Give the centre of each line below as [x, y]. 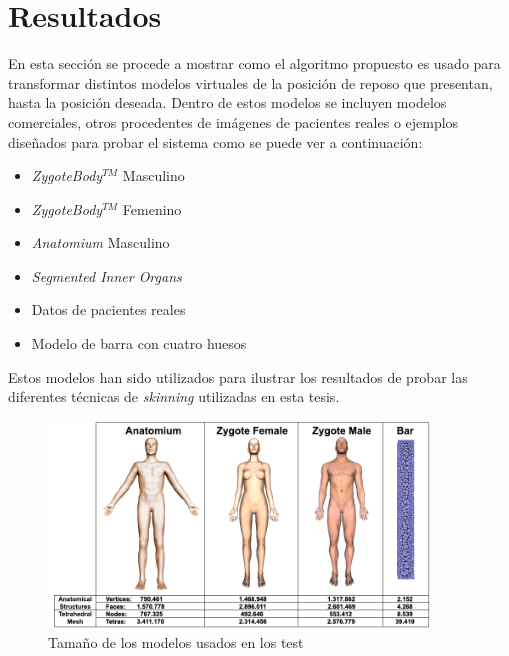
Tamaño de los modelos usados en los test [176, 642]
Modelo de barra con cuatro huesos [139, 343]
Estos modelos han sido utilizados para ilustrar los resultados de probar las [238, 376]
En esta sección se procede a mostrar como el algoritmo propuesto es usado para [254, 63]
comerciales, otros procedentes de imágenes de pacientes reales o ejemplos [233, 121]
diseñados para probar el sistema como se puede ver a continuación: [215, 141]
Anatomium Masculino [100, 242]
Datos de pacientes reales [108, 309]
